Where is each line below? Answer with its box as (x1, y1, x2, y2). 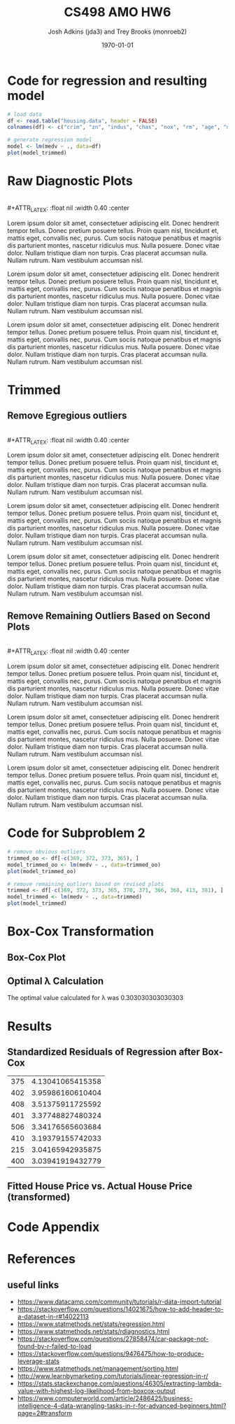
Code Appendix (7, 1219, 100, 1235)
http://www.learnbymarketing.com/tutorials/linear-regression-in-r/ (17, 1372, 208, 1380)
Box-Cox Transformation (7, 924, 155, 940)
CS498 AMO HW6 (64, 4, 171, 20)
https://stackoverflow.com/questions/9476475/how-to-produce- (17, 1349, 204, 1358)
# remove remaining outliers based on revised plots (7, 880, 164, 887)
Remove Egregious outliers (7, 410, 127, 422)
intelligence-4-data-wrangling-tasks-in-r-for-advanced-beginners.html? (17, 1401, 227, 1410)
